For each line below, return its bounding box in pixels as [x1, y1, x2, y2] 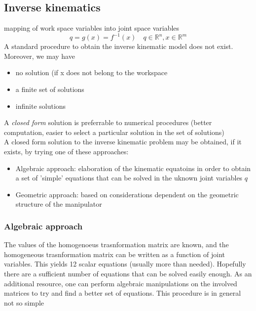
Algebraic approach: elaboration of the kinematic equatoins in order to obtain [15, 163, 251, 173]
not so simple [4, 297, 44, 308]
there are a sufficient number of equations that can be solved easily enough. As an [4, 268, 252, 279]
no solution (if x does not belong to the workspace [15, 67, 168, 78]
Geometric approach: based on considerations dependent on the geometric [15, 189, 239, 199]
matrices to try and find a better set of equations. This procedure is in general [4, 288, 241, 298]
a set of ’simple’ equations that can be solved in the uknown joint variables [15, 173, 243, 183]
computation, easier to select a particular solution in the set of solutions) [4, 127, 224, 137]
